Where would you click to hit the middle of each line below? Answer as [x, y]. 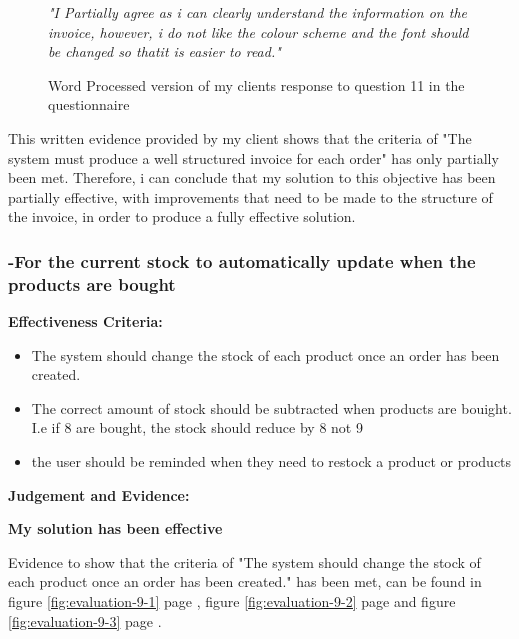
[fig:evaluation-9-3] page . [85, 620]
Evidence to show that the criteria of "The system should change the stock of [244, 561]
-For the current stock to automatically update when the [242, 260]
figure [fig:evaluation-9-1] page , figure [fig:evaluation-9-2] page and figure [232, 601]
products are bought [92, 283]
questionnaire [89, 104]
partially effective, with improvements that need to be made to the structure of [250, 196]
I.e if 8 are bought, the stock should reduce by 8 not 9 [197, 427]
